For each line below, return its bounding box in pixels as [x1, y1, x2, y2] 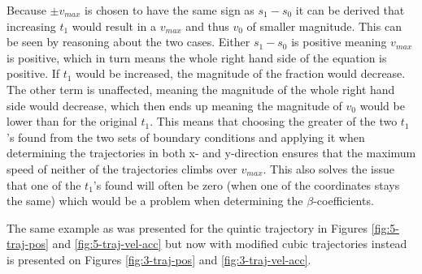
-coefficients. [313, 192, 374, 209]
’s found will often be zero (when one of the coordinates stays [93, 176, 400, 193]
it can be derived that [295, 2, 405, 18]
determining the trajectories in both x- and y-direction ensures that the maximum [7, 144, 416, 161]
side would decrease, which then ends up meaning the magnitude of [7, 96, 342, 113]
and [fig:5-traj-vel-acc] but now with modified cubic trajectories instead [52, 235, 407, 252]
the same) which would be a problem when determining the [7, 192, 303, 209]
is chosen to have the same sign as [85, 2, 255, 18]
